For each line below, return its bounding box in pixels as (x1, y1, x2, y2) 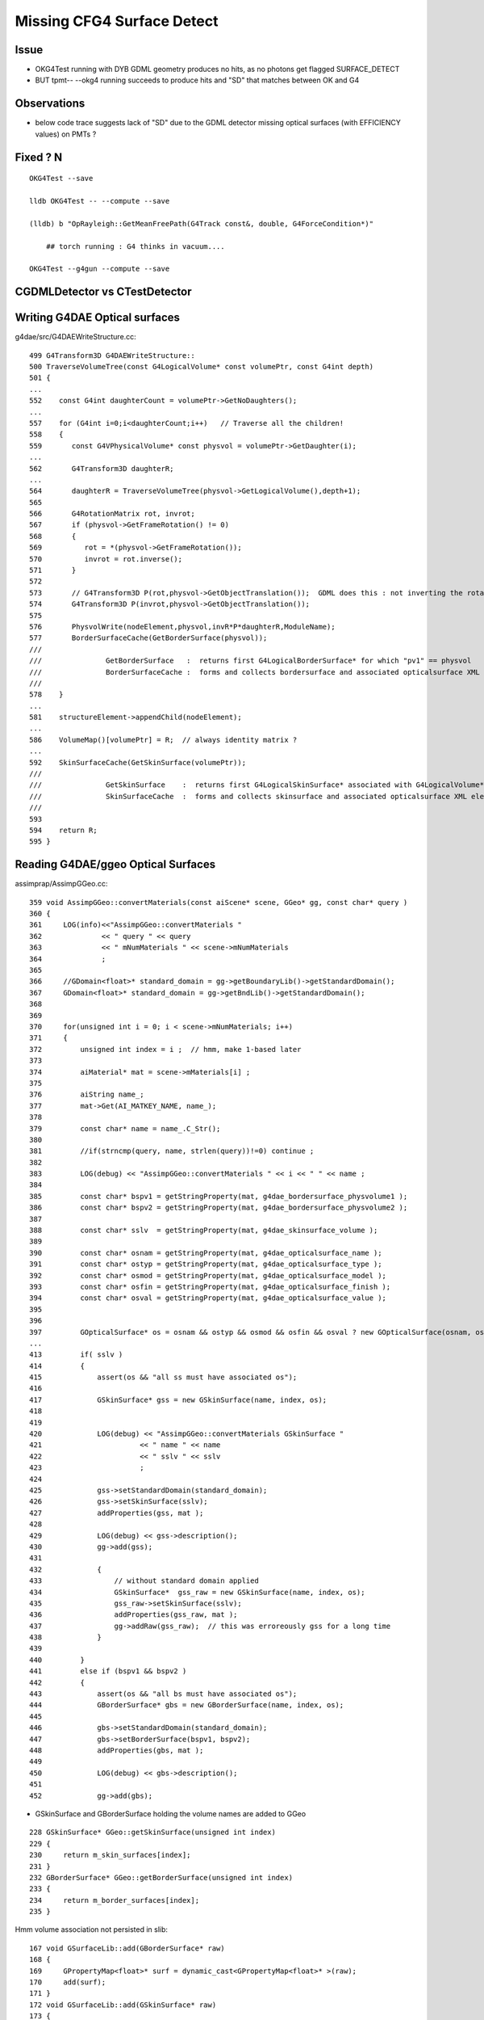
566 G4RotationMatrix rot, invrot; (29, 509, 195, 519)
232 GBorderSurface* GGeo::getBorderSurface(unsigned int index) (29, 1873, 294, 1882)
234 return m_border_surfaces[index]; (29, 1896, 200, 1904)
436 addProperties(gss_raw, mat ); (29, 1610, 238, 1619)
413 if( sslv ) (29, 1350, 123, 1359)
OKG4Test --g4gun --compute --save (29, 264, 170, 274)
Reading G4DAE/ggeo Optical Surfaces (15, 857, 216, 872)
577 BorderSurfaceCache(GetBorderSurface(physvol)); (29, 633, 268, 642)
